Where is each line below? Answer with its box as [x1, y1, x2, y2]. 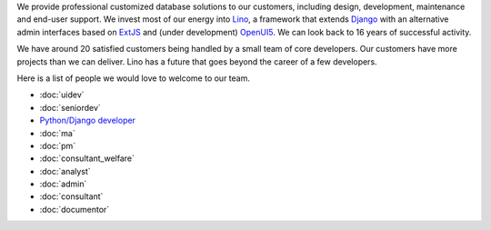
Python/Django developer [39, 115, 136, 126]
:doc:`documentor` [39, 204, 110, 215]
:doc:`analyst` [39, 165, 91, 176]
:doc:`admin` [39, 178, 87, 190]
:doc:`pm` [39, 140, 76, 151]
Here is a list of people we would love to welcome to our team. [16, 73, 250, 84]
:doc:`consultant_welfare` [39, 153, 135, 164]
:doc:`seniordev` [39, 102, 102, 113]
